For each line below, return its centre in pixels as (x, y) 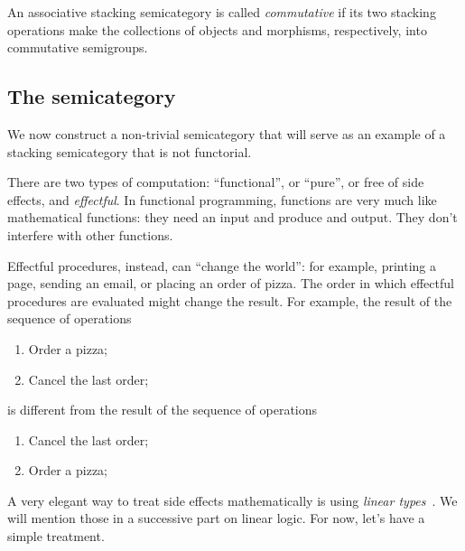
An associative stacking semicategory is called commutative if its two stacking (222, 12)
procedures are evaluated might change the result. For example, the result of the (230, 300)
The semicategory (92, 96)
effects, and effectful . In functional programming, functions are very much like (222, 199)
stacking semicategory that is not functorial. (130, 151)
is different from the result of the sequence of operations (163, 410)
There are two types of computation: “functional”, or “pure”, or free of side (216, 182)
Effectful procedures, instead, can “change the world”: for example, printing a (222, 265)
